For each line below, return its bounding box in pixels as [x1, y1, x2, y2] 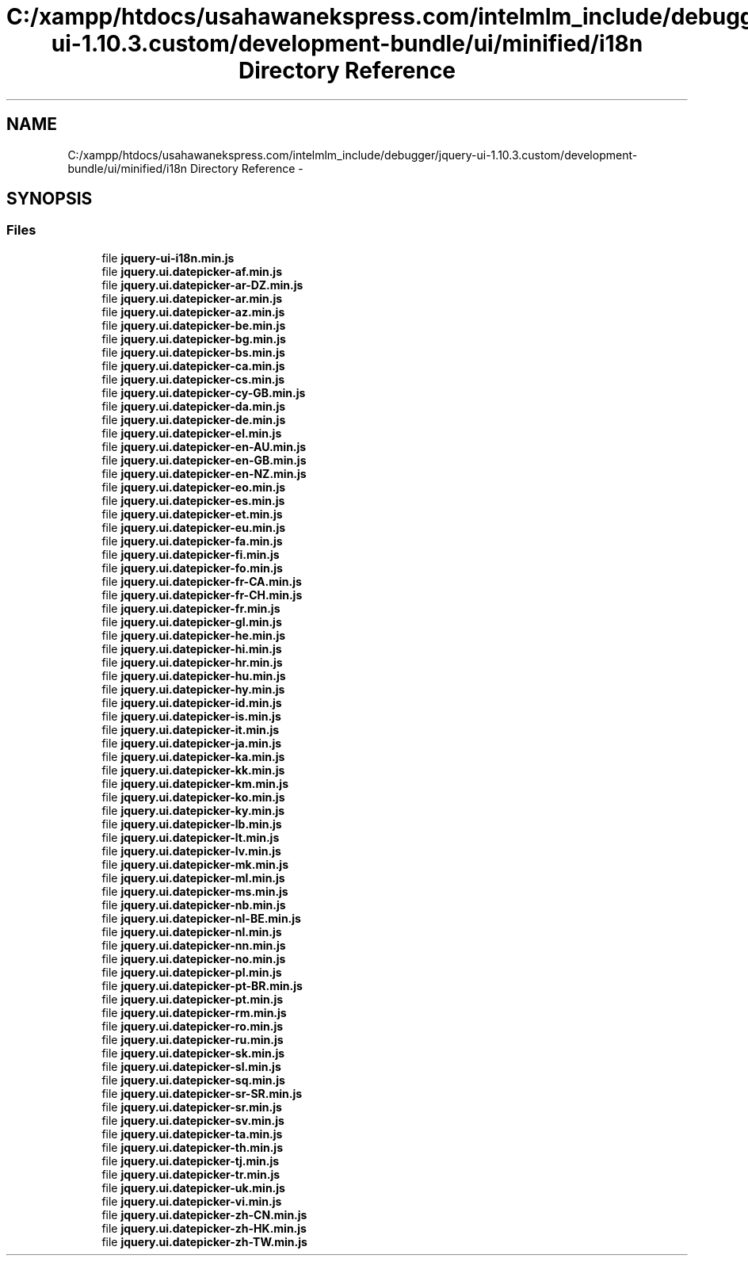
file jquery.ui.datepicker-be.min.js [101, 318, 286, 332]
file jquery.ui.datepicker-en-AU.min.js [101, 439, 307, 453]
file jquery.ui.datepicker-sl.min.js [101, 1059, 281, 1073]
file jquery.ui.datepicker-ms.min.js [101, 884, 288, 898]
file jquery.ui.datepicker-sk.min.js [101, 1046, 285, 1060]
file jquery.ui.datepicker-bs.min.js [101, 345, 285, 359]
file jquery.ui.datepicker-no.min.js [101, 951, 286, 966]
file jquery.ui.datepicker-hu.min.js [101, 668, 286, 683]
